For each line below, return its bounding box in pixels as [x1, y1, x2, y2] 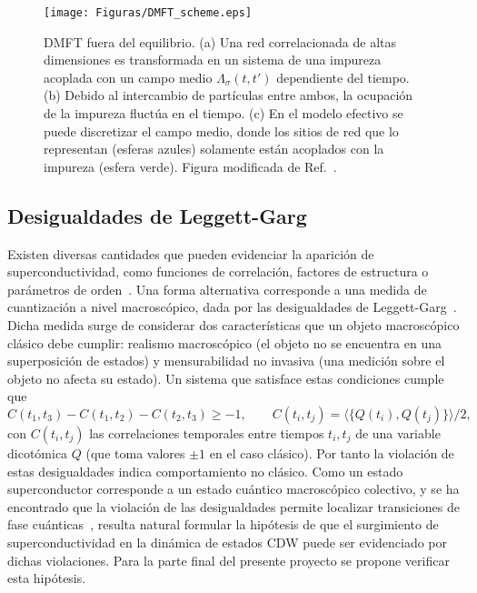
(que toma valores [85, 443, 185, 462]
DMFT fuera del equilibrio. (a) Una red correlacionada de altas [44, 32, 397, 51]
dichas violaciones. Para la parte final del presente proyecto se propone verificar [7, 550, 450, 569]
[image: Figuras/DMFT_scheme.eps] [44, 6, 253, 19]
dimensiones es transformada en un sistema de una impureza [44, 50, 382, 69]
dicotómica [7, 443, 68, 462]
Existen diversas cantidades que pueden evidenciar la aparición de [7, 244, 374, 263]
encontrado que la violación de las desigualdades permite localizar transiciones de [7, 497, 460, 516]
